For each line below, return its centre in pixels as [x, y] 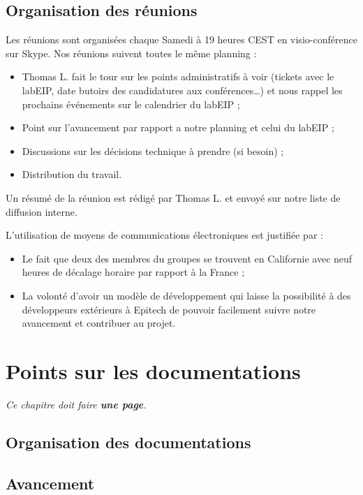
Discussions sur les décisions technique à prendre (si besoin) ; [153, 150]
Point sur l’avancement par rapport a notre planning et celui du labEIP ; [178, 127]
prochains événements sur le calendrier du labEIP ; [131, 104]
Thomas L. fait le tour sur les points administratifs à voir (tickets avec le [178, 76]
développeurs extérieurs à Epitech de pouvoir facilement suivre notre [169, 309]
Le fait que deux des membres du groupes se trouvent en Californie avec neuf [187, 258]
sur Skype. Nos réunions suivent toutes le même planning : [131, 53]
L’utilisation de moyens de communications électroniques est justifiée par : [164, 235]
